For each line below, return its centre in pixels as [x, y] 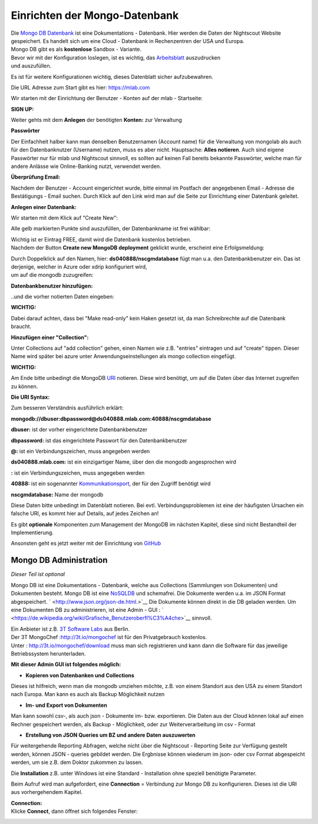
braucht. [21, 326]
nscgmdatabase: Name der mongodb [57, 494]
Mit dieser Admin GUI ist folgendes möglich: [66, 664]
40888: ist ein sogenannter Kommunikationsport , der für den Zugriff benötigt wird [111, 484]
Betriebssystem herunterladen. [48, 653]
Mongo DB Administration [59, 560]
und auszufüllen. [31, 66]
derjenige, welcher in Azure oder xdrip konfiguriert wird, [79, 267]
